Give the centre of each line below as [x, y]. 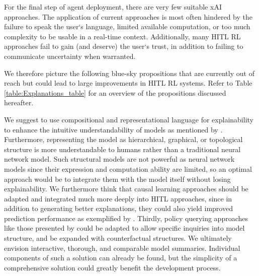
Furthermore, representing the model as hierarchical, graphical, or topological [123, 139]
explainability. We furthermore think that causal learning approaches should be [126, 189]
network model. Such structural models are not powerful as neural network [119, 159]
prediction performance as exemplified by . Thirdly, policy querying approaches [126, 218]
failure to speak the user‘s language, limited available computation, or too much [127, 26]
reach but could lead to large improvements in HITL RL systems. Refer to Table [128, 83]
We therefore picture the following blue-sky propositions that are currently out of [129, 73]
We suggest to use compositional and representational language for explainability [129, 119]
